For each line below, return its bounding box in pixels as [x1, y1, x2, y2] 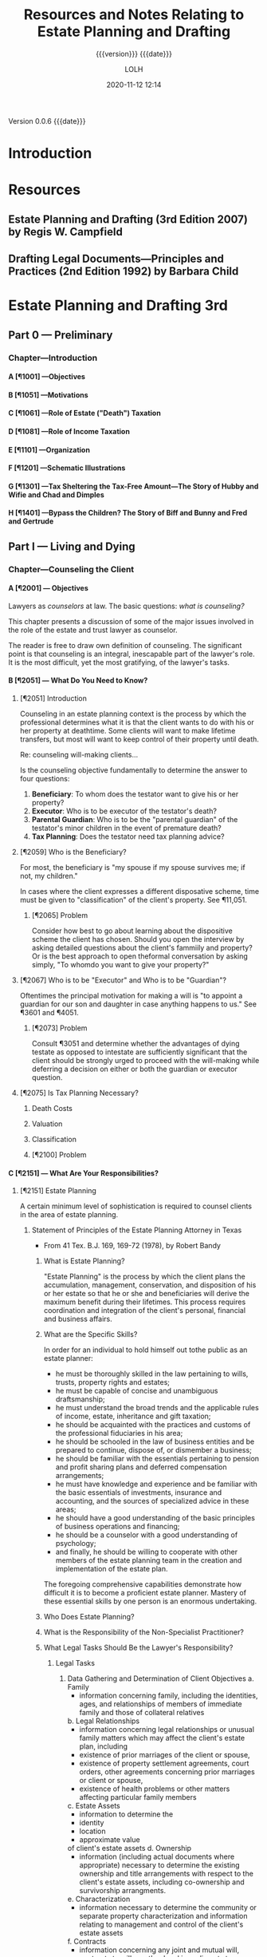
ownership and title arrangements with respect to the [79, 1869, 253, 1879]
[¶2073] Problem [31, 1023, 88, 1033]
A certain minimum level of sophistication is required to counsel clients [19, 1201, 253, 1211]
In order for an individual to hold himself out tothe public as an [43, 1345, 248, 1354]
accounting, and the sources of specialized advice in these [55, 1496, 249, 1506]
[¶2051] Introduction [19, 694, 88, 703]
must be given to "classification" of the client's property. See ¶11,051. [19, 895, 247, 905]
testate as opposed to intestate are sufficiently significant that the [31, 1047, 248, 1057]
